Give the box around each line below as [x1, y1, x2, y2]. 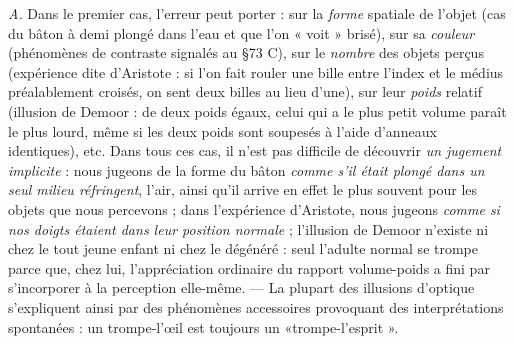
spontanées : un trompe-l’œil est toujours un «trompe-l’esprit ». [8, 316, 399, 337]
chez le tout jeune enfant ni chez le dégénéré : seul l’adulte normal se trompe [8, 238, 478, 259]
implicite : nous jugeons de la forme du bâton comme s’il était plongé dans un [8, 159, 485, 180]
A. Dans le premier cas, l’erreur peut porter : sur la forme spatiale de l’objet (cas [8, 3, 506, 23]
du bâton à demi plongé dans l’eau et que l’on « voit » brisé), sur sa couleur [8, 22, 475, 43]
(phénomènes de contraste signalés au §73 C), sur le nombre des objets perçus [8, 42, 484, 63]
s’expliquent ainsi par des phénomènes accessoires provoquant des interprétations [8, 296, 504, 317]
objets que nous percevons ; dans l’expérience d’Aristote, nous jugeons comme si [8, 198, 500, 219]
